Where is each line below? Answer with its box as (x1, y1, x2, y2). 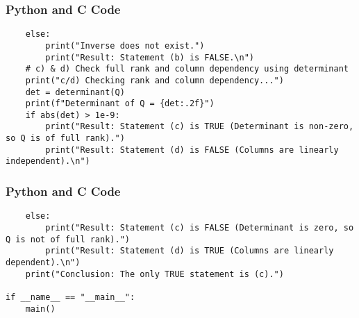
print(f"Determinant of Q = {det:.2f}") (25, 99, 215, 109)
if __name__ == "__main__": (6, 292, 135, 302)
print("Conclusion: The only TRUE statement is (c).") (25, 269, 284, 279)
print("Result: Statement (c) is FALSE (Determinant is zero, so (45, 222, 354, 233)
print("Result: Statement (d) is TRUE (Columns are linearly (45, 246, 334, 256)
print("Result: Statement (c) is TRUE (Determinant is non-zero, (45, 122, 354, 132)
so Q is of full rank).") (6, 133, 125, 144)
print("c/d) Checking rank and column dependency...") (25, 75, 284, 85)
